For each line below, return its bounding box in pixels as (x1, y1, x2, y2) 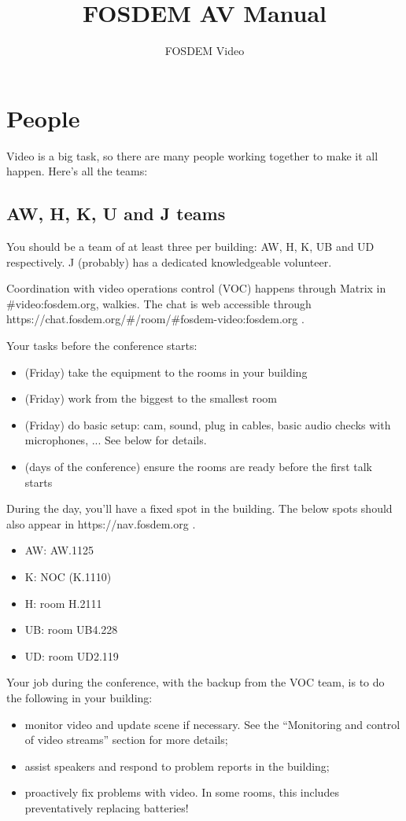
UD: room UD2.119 (24, 647, 119, 664)
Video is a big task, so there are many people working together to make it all (6, 147, 378, 164)
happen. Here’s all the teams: (6, 163, 148, 179)
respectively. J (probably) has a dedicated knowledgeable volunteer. (6, 253, 332, 270)
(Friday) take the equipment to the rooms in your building (24, 363, 308, 380)
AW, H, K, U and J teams (6, 201, 226, 226)
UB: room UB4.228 (24, 621, 118, 638)
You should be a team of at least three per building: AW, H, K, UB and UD (6, 238, 375, 255)
